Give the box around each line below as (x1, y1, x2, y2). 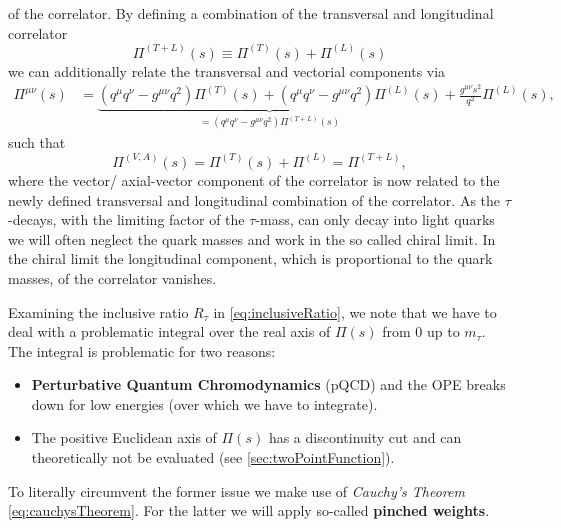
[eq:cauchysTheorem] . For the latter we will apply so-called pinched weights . (8, 500, 490, 521)
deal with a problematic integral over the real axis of (8, 321, 331, 342)
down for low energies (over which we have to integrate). (31, 393, 378, 414)
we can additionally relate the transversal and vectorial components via (8, 60, 446, 81)
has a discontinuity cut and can (268, 427, 462, 448)
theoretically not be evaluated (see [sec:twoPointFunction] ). (31, 447, 395, 468)
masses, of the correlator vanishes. (8, 267, 217, 288)
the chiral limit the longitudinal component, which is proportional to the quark (8, 248, 493, 269)
